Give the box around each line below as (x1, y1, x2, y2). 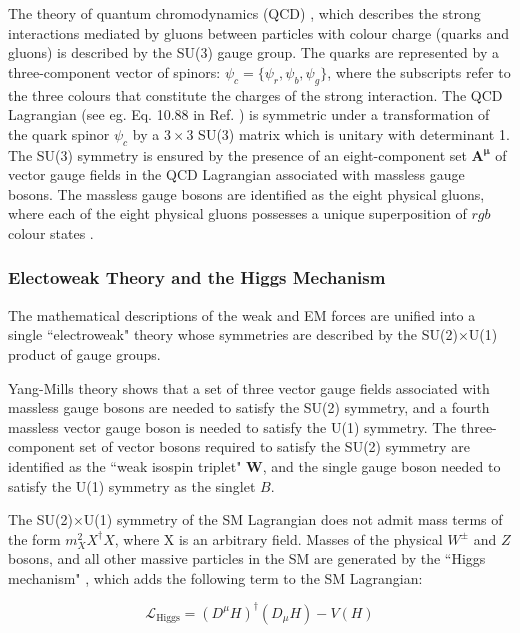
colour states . (8, 222, 94, 243)
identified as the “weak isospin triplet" (8, 455, 242, 476)
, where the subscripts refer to (327, 61, 511, 82)
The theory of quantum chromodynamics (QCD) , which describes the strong (8, 3, 481, 23)
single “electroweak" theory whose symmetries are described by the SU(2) (8, 324, 458, 345)
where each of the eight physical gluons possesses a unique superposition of (8, 203, 467, 224)
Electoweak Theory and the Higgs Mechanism (8, 265, 386, 290)
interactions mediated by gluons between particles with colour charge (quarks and (8, 22, 510, 43)
